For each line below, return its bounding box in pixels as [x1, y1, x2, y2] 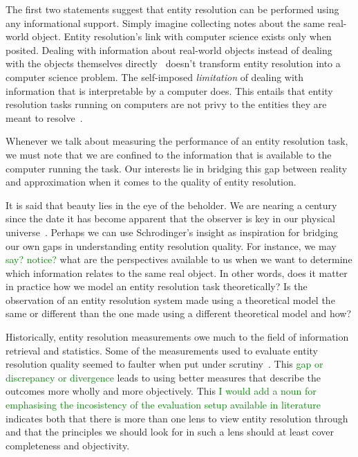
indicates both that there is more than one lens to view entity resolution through [6, 411, 348, 425]
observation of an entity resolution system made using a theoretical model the [6, 292, 335, 307]
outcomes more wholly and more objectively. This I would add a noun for [6, 384, 317, 398]
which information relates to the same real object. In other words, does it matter [6, 265, 348, 280]
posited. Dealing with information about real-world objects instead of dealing [6, 42, 332, 57]
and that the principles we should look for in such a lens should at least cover [6, 424, 335, 439]
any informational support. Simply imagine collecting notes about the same [6, 15, 325, 30]
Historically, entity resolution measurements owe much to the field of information [6, 330, 349, 344]
